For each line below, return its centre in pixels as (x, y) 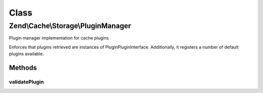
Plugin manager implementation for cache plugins (59, 38)
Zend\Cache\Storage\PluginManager (70, 26)
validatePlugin (26, 82)
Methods (23, 67)
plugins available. (26, 54)
